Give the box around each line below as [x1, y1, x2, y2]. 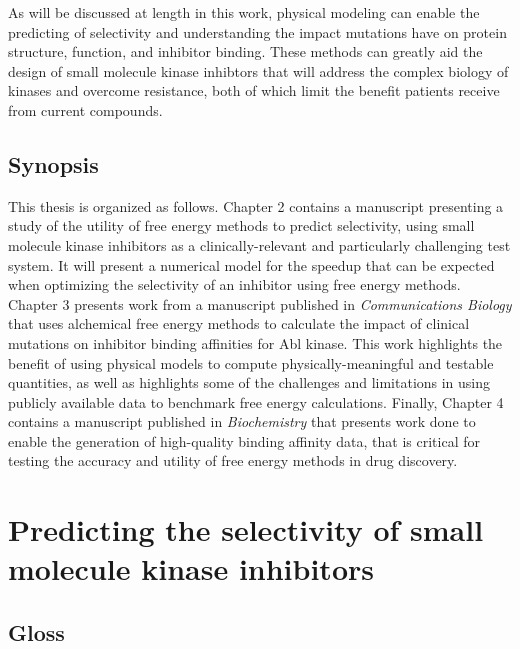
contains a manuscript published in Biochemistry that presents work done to [8, 411, 476, 432]
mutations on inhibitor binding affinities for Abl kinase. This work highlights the [8, 332, 503, 353]
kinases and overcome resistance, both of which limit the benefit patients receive [8, 80, 500, 101]
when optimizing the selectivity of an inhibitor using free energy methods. [8, 274, 461, 295]
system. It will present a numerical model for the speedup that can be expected [8, 254, 495, 275]
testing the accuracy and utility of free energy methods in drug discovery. [8, 450, 458, 471]
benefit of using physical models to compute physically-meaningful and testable [8, 352, 494, 373]
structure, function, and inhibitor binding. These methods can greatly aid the [8, 41, 483, 62]
